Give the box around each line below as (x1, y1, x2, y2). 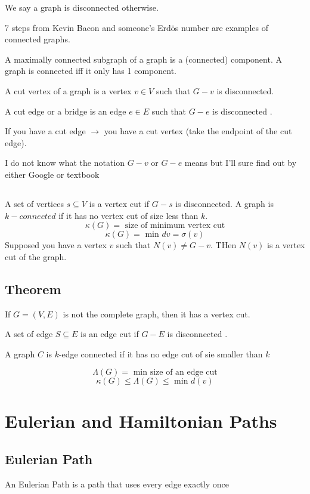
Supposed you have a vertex (5, 239, 107, 251)
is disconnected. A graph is (175, 197, 274, 209)
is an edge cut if (80, 328, 139, 340)
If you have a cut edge (5, 125, 86, 137)
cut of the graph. (5, 250, 67, 263)
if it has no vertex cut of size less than (58, 209, 199, 221)
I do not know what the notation (5, 156, 125, 169)
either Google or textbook (5, 168, 100, 180)
